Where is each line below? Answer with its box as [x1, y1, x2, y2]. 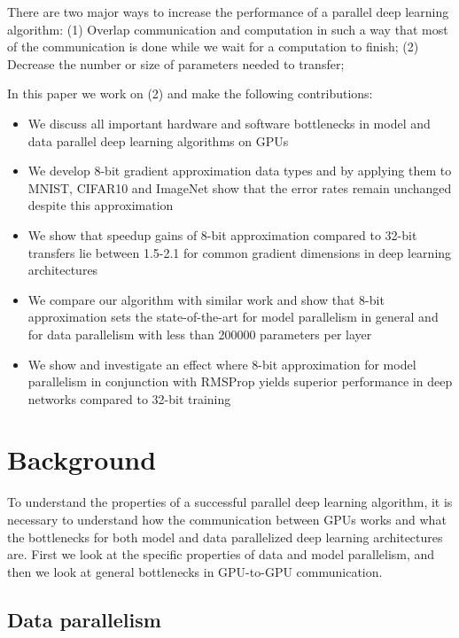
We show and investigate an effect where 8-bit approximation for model [27, 354, 416, 373]
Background [7, 441, 157, 478]
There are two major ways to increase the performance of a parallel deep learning [7, 3, 449, 20]
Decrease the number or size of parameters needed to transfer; [7, 54, 345, 73]
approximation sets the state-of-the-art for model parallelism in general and [27, 307, 439, 326]
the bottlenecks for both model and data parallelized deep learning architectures [7, 527, 443, 546]
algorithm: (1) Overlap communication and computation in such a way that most [7, 19, 448, 38]
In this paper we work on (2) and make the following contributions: [7, 84, 373, 103]
